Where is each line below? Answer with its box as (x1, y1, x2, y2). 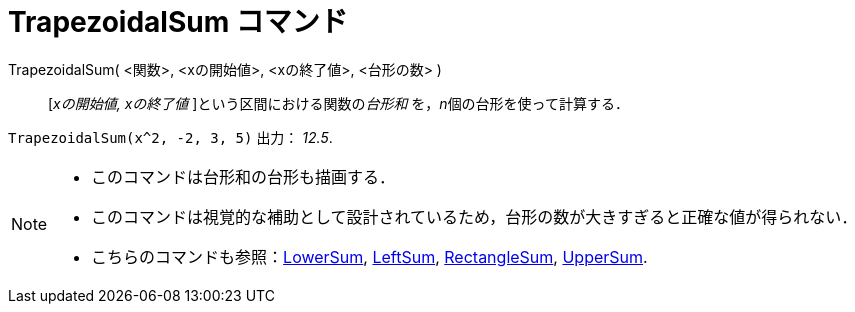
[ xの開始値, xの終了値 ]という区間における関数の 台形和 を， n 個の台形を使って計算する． (48, 94, 629, 112)
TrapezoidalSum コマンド (8, 5, 348, 39)
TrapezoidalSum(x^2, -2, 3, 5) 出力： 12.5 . (8, 128, 333, 146)
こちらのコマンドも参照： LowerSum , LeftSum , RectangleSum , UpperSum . (91, 246, 648, 267)
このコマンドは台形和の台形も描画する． (91, 166, 396, 187)
